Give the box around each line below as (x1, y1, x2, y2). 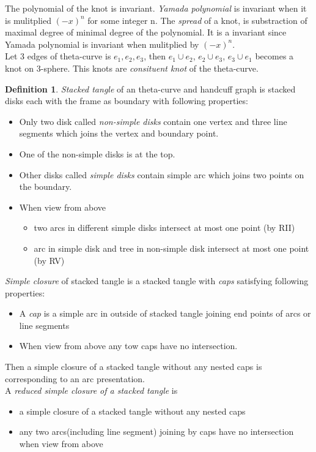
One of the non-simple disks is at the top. (19, 147, 175, 160)
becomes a (255, 50, 294, 62)
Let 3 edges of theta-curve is (5, 50, 111, 62)
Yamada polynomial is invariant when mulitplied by (5, 37, 199, 50)
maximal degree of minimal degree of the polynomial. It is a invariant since (5, 26, 287, 39)
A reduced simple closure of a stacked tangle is (5, 384, 178, 397)
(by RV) (34, 254, 65, 266)
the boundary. (19, 180, 72, 193)
